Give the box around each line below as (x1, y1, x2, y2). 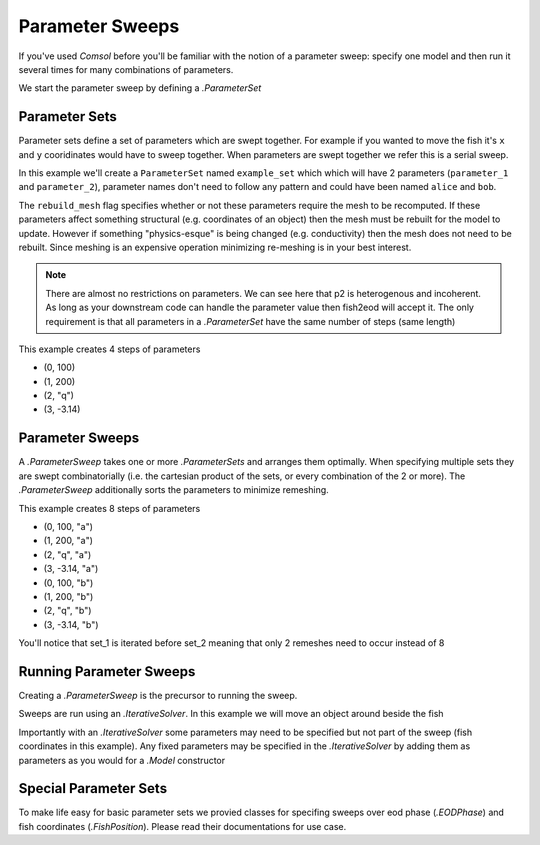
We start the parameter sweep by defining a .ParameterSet (18, 82, 262, 94)
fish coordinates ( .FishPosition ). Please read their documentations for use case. (18, 820, 347, 832)
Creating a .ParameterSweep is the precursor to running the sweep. (18, 689, 298, 701)
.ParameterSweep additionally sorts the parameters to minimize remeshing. (18, 484, 329, 496)
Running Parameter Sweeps (18, 663, 196, 680)
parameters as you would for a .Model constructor (18, 754, 226, 766)
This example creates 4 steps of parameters (18, 343, 201, 355)
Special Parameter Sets (18, 780, 168, 797)
